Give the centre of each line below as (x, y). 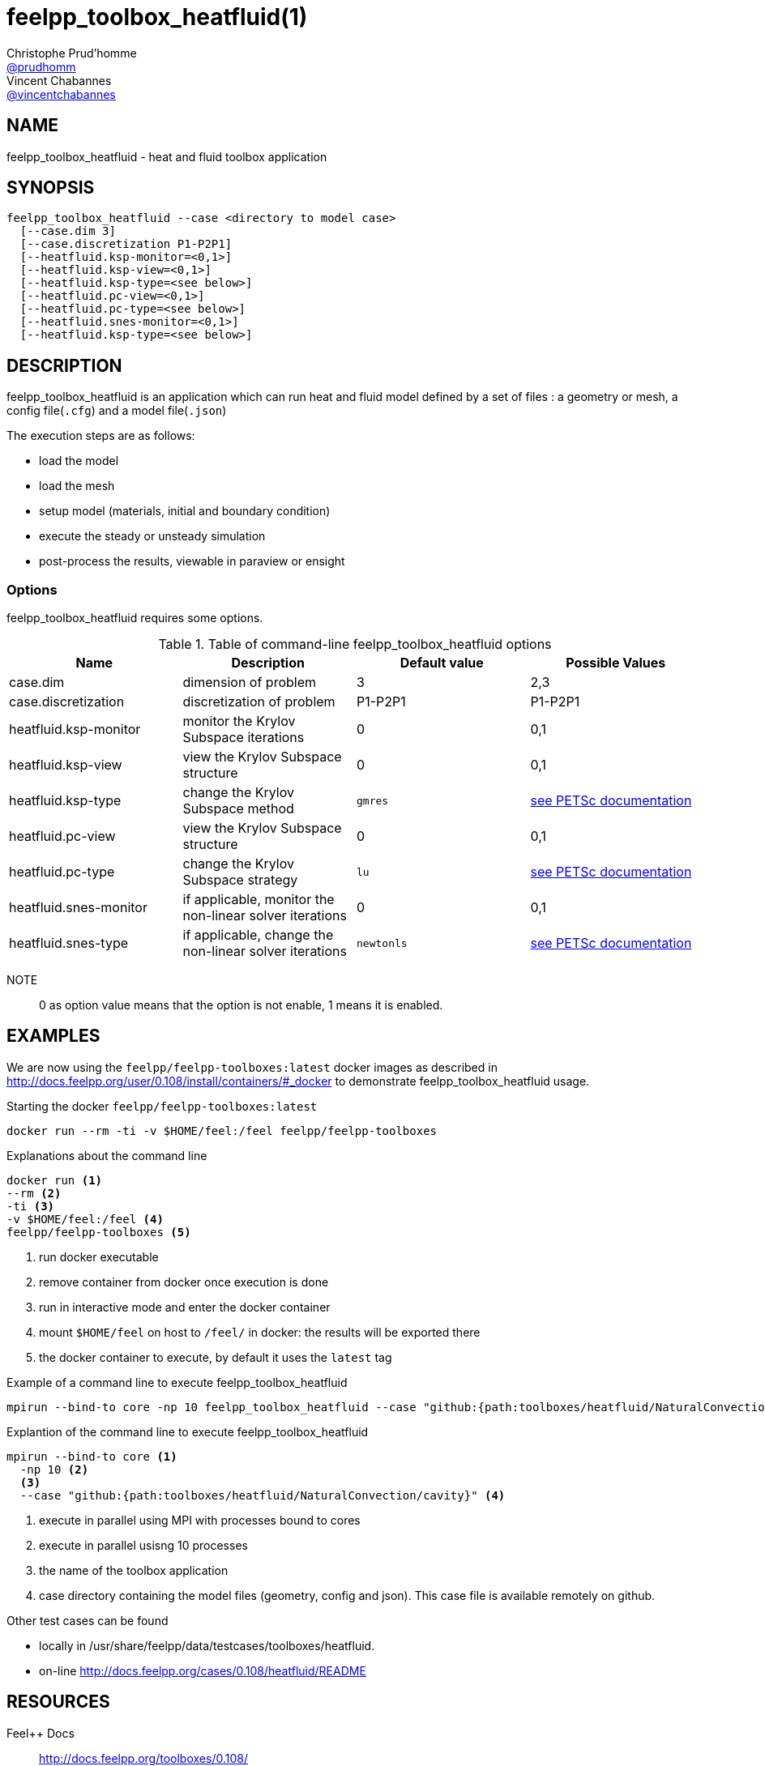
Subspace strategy (240, 880)
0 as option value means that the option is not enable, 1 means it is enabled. (241, 1005)
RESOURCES (58, 1702)
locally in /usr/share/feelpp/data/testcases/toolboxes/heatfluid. (207, 1645)
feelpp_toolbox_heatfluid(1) (157, 17)
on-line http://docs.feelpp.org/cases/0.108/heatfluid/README (203, 1670)
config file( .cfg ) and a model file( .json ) (117, 411)
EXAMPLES (53, 1036)
